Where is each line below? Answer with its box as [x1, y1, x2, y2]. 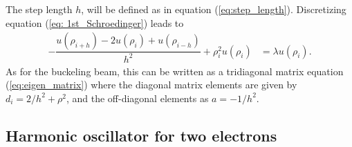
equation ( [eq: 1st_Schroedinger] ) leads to [6, 15, 184, 30]
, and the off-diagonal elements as [66, 90, 209, 105]
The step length [6, 2, 73, 16]
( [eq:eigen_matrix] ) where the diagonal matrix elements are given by [6, 77, 297, 92]
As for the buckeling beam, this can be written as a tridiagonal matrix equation [6, 63, 344, 78]
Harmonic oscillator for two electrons [6, 124, 277, 146]
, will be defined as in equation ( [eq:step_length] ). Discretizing [81, 2, 346, 16]
